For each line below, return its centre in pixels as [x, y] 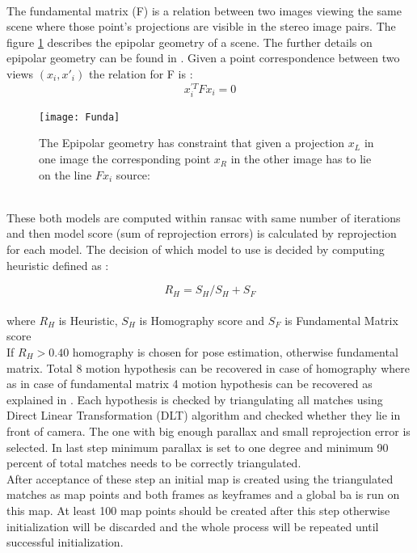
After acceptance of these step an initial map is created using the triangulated [200, 478]
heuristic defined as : [58, 265]
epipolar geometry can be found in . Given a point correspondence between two [203, 58]
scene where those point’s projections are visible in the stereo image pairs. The [201, 26]
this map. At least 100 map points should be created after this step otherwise [198, 510]
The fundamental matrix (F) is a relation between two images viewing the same [204, 10]
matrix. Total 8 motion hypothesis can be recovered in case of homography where [208, 367]
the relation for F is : [141, 73]
